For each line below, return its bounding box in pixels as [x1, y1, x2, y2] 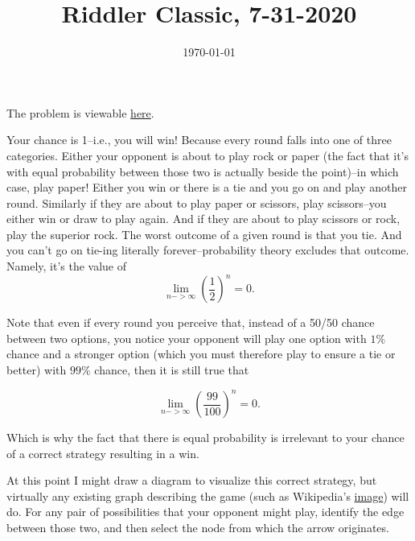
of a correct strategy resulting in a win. [6, 444, 199, 461]
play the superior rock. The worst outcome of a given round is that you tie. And [6, 225, 402, 242]
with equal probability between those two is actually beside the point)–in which [6, 163, 399, 180]
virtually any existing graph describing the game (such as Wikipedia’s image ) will [6, 487, 409, 504]
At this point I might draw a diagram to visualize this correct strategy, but [6, 472, 377, 489]
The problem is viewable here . [6, 104, 154, 121]
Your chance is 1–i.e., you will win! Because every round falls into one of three [6, 131, 392, 148]
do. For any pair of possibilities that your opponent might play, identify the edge [6, 503, 405, 520]
